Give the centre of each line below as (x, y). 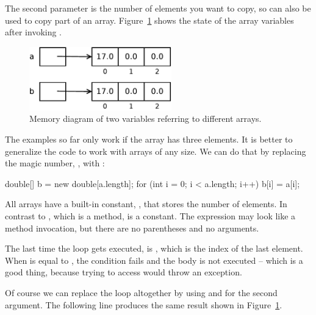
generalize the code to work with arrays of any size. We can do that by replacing (156, 151)
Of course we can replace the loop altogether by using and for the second (141, 292)
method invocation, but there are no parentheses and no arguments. (132, 228)
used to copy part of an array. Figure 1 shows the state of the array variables (149, 20)
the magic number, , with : (55, 163)
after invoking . (34, 32)
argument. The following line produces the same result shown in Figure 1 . (144, 304)
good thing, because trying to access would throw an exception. (124, 272)
